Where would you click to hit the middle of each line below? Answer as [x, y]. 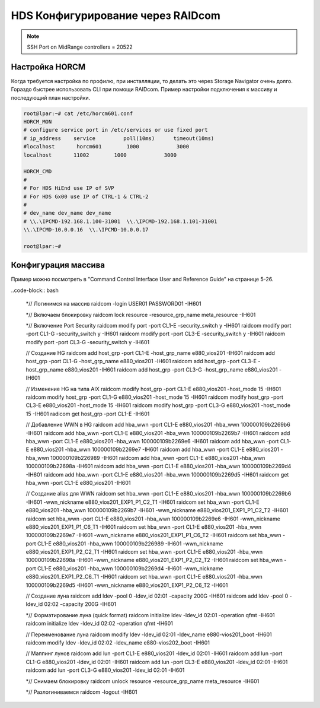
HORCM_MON [38, 122]
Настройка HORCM [48, 67]
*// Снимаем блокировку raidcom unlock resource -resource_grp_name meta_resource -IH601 [143, 681]
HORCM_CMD [38, 172]
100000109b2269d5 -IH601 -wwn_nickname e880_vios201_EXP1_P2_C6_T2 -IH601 [127, 585]
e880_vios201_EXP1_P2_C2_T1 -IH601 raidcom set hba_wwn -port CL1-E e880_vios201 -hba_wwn [144, 552]
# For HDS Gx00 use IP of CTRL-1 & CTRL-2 [86, 196]
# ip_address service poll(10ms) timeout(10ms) [119, 138]
